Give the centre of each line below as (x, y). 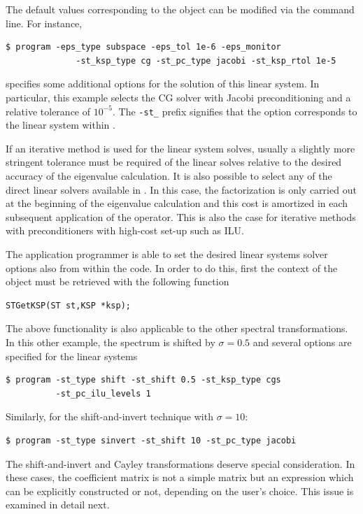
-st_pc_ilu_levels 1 (103, 393)
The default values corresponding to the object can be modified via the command (180, 9)
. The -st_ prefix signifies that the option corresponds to (235, 111)
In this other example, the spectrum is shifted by (111, 342)
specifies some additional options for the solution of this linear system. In (163, 84)
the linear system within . (60, 125)
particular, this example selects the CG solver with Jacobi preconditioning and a (178, 97)
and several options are (302, 342)
